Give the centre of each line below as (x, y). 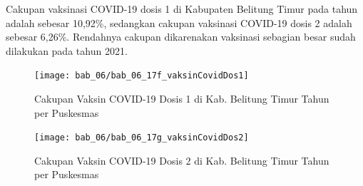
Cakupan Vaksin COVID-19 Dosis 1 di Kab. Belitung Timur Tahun (182, 99)
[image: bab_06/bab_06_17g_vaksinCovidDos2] (142, 138)
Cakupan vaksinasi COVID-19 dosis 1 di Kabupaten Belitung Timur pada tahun (182, 9)
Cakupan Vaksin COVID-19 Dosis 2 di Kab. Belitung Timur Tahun (182, 160)
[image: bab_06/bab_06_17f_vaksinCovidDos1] (142, 76)
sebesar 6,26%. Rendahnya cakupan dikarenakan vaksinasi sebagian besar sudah (181, 37)
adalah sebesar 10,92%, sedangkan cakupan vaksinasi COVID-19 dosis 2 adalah (179, 22)
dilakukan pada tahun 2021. (67, 50)
